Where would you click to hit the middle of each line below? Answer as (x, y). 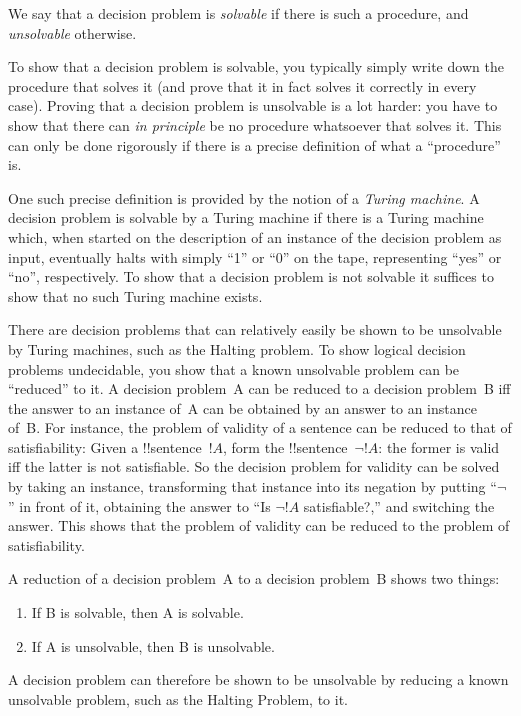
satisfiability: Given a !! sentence (105, 446)
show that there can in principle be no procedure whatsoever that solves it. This (255, 124)
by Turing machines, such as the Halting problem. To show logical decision (237, 348)
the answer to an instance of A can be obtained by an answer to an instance (242, 407)
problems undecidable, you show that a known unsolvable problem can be (234, 368)
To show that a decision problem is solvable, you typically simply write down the (256, 66)
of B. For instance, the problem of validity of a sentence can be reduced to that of (260, 427)
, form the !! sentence (285, 446)
